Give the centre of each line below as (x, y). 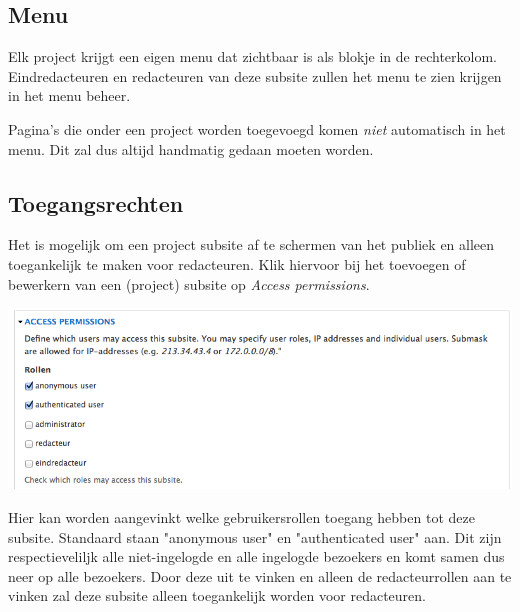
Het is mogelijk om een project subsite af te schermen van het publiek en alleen (251, 244)
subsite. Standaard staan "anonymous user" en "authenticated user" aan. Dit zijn (255, 536)
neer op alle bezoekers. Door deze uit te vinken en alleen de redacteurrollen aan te (260, 575)
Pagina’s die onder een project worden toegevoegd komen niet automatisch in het (257, 128)
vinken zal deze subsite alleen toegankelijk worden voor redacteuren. (217, 595)
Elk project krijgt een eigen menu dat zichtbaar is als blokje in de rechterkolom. (252, 56)
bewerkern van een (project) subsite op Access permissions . (189, 283)
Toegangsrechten (96, 202)
